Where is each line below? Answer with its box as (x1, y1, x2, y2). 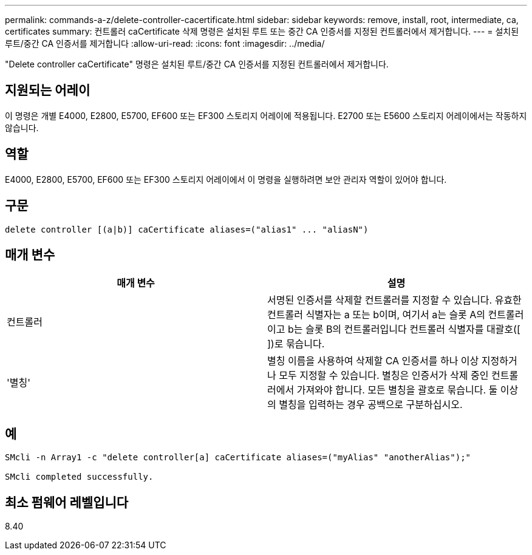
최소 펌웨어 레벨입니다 (5, 494, 129, 510)
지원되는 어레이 (5, 83, 90, 98)
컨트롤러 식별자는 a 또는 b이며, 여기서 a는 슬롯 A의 (267, 308, 486, 321)
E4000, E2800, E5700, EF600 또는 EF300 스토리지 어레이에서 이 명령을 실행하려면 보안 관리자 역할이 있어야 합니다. (5, 174, 447, 185)
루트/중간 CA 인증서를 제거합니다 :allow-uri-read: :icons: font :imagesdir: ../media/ (5, 38, 325, 49)
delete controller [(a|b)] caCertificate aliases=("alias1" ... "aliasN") (5, 224, 369, 234)
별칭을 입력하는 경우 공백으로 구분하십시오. (279, 398, 463, 411)
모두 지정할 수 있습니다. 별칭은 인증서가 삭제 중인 (279, 369, 489, 382)
